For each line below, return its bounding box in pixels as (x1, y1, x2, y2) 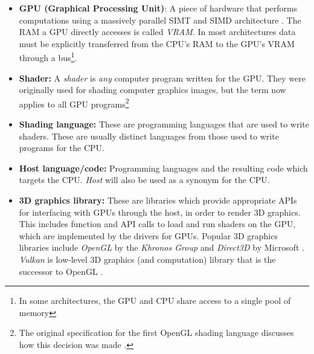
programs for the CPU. (19, 141, 104, 154)
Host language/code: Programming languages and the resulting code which (19, 161, 308, 174)
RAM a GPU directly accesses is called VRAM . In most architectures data (19, 25, 296, 38)
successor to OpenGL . (19, 265, 103, 277)
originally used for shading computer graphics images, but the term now (19, 83, 286, 96)
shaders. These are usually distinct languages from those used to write (19, 129, 279, 142)
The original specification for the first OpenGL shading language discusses (19, 326, 294, 339)
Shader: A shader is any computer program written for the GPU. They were (19, 71, 306, 84)
